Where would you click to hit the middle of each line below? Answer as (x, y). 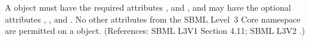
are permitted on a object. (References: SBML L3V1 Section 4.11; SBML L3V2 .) (155, 31)
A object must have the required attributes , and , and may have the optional (148, 7)
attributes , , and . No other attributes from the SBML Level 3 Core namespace (153, 19)
